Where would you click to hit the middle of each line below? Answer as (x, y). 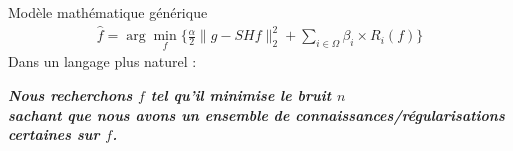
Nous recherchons (70, 94)
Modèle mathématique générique (108, 12)
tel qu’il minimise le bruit (241, 94)
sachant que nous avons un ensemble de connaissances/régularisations (256, 114)
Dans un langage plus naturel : (102, 61)
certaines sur (54, 134)
